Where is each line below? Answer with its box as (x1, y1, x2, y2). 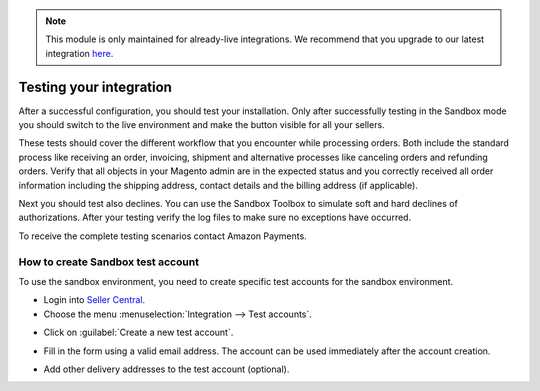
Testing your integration (18, 78, 172, 95)
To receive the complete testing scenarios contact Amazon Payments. (18, 230, 307, 242)
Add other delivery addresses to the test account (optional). (43, 363, 290, 375)
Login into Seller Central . (43, 294, 146, 306)
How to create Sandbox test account (18, 255, 200, 269)
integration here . (45, 47, 114, 59)
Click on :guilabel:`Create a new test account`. (43, 326, 234, 339)
